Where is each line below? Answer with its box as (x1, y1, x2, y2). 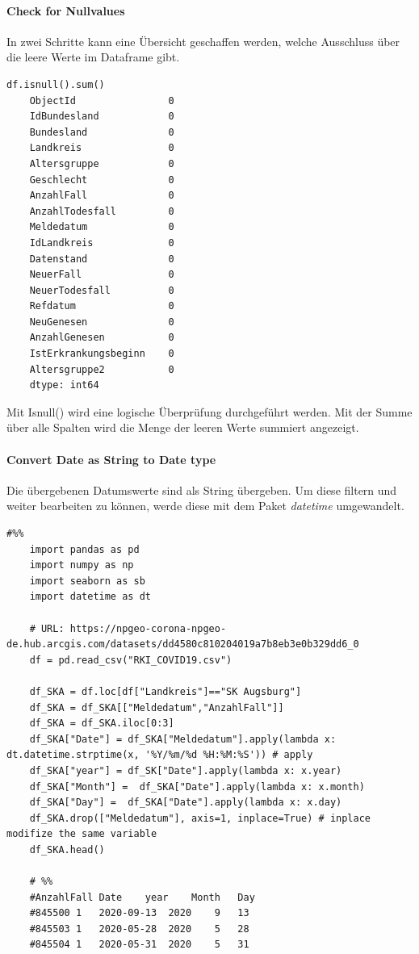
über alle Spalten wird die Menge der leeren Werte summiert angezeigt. (6, 419, 359, 436)
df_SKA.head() (29, 843, 105, 856)
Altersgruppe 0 (29, 157, 174, 169)
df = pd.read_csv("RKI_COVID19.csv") (29, 654, 233, 666)
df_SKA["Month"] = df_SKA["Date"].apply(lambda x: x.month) (29, 780, 365, 793)
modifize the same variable (6, 828, 157, 840)
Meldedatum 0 (29, 221, 174, 233)
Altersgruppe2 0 (29, 363, 174, 375)
